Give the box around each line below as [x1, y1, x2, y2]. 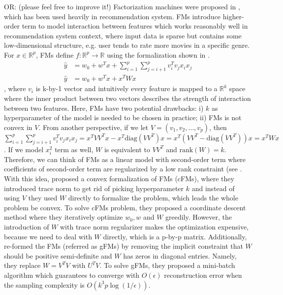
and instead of [191, 183, 235, 193]
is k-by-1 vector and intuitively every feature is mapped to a [35, 83, 218, 94]
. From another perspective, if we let [38, 122, 149, 132]
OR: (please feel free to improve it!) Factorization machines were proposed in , [4, 1, 240, 11]
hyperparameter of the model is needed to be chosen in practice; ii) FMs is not [4, 112, 242, 123]
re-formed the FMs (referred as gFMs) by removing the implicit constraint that [4, 241, 243, 251]
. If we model [4, 144, 44, 154]
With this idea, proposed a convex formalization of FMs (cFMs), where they [4, 173, 234, 183]
